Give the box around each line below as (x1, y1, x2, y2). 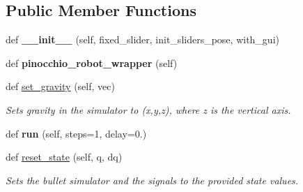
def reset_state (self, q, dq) (6, 149, 123, 164)
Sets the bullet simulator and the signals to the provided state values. (6, 172, 299, 187)
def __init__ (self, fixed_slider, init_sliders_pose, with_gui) (6, 32, 279, 47)
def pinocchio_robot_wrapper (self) (6, 55, 178, 70)
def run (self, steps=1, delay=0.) (6, 126, 147, 140)
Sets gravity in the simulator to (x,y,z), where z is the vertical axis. (6, 102, 291, 117)
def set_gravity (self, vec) (6, 79, 115, 94)
